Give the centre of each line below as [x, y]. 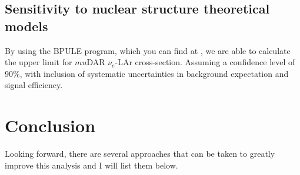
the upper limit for [39, 62]
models [26, 26]
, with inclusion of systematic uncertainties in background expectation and [154, 73]
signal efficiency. [34, 85]
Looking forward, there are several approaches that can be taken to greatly [140, 154]
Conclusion [50, 125]
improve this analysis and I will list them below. [91, 165]
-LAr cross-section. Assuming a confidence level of [205, 62]
